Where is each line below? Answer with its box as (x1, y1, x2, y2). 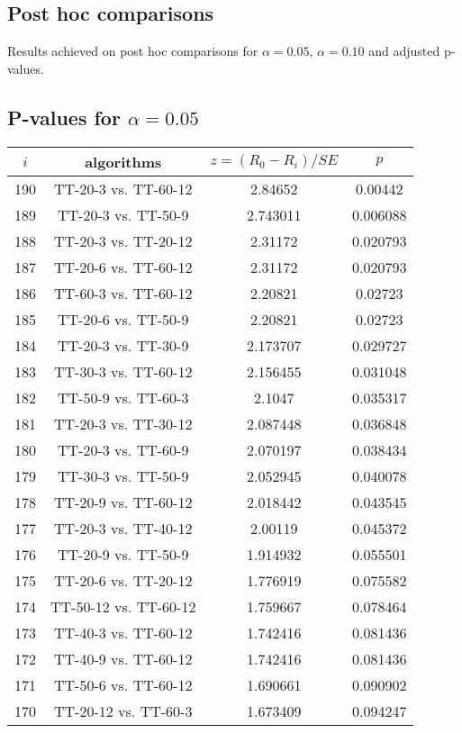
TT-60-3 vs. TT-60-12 (54, 282, 193, 303)
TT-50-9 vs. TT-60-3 (58, 386, 189, 408)
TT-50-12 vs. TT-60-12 (50, 595, 196, 617)
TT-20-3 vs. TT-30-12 (54, 412, 193, 434)
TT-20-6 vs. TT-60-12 (54, 256, 193, 277)
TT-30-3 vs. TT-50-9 (58, 465, 189, 486)
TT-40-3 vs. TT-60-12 (54, 621, 193, 643)
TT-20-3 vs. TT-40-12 (54, 517, 193, 538)
